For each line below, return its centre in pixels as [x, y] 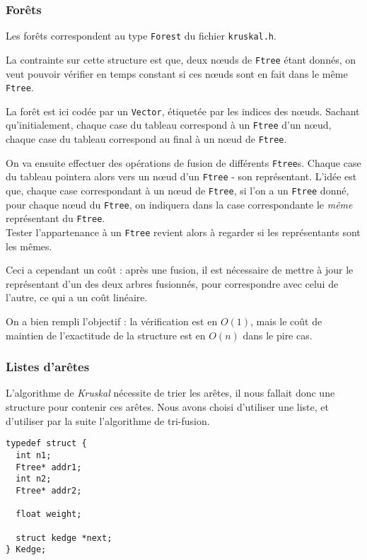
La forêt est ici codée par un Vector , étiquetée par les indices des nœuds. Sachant [183, 111]
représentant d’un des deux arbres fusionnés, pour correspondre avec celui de [172, 283]
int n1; [34, 455]
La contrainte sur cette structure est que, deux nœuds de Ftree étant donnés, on [181, 59]
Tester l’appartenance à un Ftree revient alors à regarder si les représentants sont [183, 232]
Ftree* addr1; [49, 467]
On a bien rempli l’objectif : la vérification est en [112, 321]
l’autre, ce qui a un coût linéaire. [77, 297]
